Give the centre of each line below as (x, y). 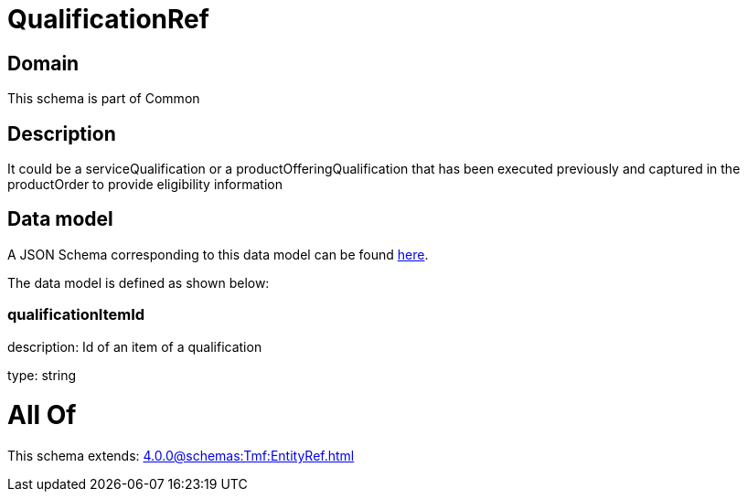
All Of (42, 415)
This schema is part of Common (104, 99)
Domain (43, 63)
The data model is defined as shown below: (139, 282)
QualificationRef (108, 19)
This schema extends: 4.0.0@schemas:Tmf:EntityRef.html (181, 456)
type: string (42, 375)
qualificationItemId (76, 315)
